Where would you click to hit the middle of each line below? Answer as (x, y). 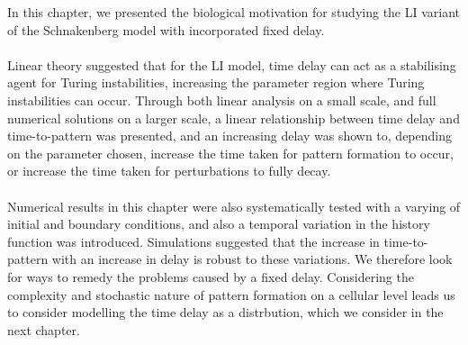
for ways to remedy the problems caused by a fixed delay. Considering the (211, 276)
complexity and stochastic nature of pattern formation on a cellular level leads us (231, 294)
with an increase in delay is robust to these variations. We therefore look (252, 259)
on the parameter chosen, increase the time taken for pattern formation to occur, (230, 153)
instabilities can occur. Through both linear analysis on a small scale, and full (222, 100)
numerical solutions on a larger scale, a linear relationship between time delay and (234, 118)
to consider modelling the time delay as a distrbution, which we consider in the (225, 312)
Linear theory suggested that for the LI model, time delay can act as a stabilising (232, 64)
